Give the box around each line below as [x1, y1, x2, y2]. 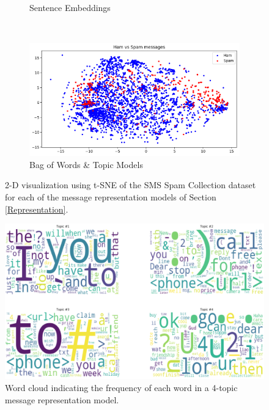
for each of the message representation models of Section [5, 191, 216, 203]
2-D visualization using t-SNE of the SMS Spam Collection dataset [5, 178, 256, 191]
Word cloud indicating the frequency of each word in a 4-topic [5, 381, 238, 394]
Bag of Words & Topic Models [29, 158, 143, 170]
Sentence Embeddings [29, 1, 111, 13]
